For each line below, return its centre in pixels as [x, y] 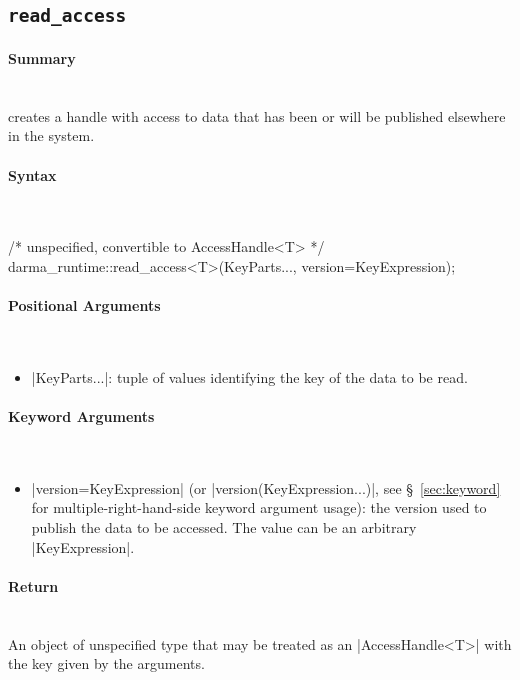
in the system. [51, 135]
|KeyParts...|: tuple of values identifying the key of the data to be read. [249, 376]
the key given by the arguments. [106, 663]
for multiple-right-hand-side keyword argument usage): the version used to [259, 507]
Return [33, 585]
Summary [42, 57]
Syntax [32, 174]
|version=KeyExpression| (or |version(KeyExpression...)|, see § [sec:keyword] [266, 487]
